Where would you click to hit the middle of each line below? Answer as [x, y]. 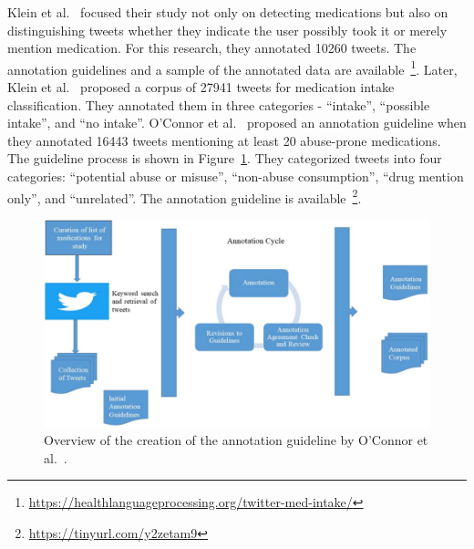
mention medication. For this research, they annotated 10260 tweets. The [212, 48]
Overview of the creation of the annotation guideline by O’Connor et [236, 440]
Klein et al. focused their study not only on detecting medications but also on [228, 12]
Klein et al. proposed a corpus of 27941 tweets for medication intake [201, 87]
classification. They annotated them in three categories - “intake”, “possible [219, 104]
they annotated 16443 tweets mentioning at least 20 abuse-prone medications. [224, 140]
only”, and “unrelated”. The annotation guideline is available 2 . [185, 196]
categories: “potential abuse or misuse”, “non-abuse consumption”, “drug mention [236, 176]
